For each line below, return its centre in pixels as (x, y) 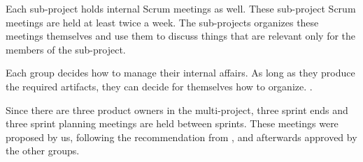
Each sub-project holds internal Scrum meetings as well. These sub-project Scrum (181, 8)
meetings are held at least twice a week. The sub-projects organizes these (162, 22)
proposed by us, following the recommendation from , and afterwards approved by (181, 137)
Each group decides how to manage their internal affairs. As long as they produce (180, 73)
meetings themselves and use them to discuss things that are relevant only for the (181, 36)
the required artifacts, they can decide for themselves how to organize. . (159, 86)
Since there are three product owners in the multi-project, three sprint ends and (177, 110)
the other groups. (43, 151)
